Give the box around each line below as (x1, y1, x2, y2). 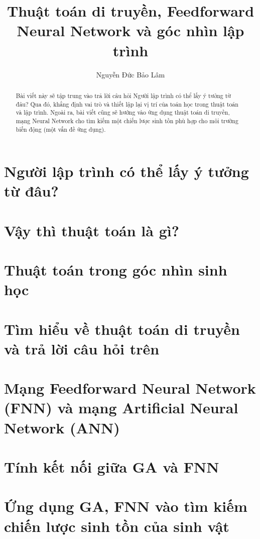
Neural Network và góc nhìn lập (17, 20, 244, 41)
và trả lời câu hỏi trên (4, 338, 160, 358)
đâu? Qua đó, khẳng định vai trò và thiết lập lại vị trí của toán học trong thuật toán (16, 100, 238, 108)
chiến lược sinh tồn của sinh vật (4, 515, 229, 536)
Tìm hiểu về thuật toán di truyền (4, 318, 240, 339)
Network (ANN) (4, 417, 120, 437)
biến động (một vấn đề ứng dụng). (16, 125, 106, 133)
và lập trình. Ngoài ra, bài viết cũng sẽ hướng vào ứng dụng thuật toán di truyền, (16, 108, 230, 117)
